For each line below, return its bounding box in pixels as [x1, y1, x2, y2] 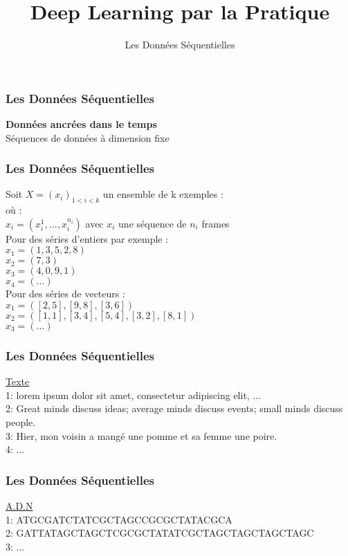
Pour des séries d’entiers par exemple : [6, 231, 169, 245]
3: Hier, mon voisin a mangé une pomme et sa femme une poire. [6, 428, 277, 443]
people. [6, 415, 36, 429]
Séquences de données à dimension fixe [6, 130, 170, 145]
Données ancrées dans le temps [6, 117, 157, 131]
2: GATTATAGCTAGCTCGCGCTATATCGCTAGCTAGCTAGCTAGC [6, 526, 314, 540]
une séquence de [118, 216, 187, 230]
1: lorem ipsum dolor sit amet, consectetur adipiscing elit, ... [6, 387, 262, 402]
